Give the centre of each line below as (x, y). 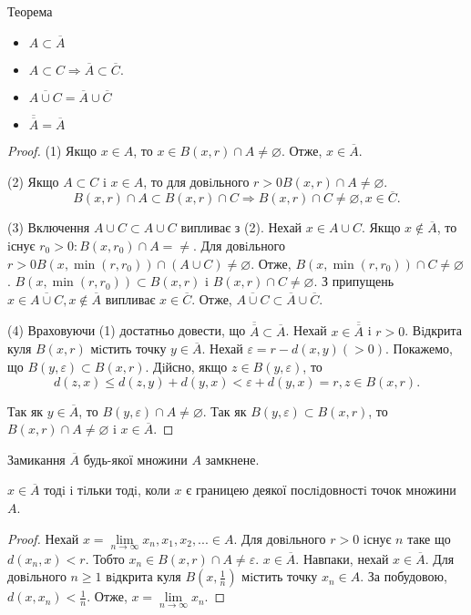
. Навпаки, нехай (342, 558)
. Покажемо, (419, 348)
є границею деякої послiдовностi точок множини (321, 490)
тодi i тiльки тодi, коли (107, 490)
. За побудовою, (404, 576)
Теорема (30, 11)
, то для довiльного (196, 181)
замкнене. (232, 459)
